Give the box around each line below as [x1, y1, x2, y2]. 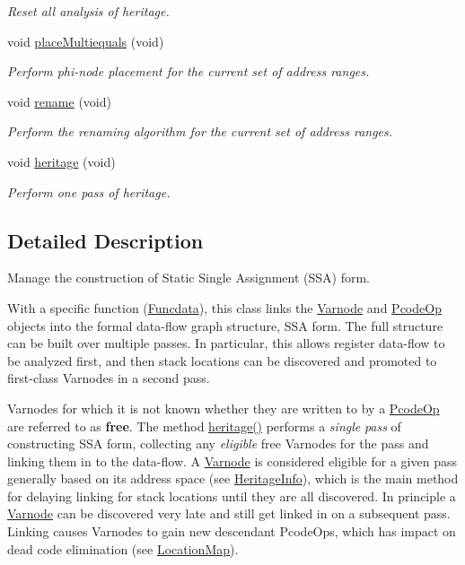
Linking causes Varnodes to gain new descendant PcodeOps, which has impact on [7, 522, 456, 541]
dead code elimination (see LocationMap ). [7, 539, 239, 558]
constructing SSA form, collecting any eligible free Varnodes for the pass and [7, 434, 429, 453]
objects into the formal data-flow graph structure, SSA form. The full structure [7, 316, 443, 335]
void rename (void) [7, 91, 111, 110]
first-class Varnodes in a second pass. [7, 369, 210, 387]
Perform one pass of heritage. [7, 182, 171, 201]
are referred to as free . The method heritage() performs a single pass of [7, 416, 401, 435]
